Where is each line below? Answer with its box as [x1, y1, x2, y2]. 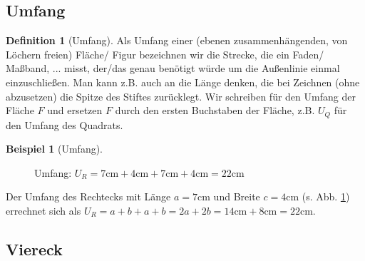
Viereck [6, 237, 63, 260]
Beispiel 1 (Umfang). [6, 141, 103, 156]
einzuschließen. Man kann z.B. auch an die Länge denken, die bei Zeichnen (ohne [6, 74, 360, 89]
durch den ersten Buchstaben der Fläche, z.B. [115, 103, 315, 118]
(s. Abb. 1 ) [302, 189, 350, 204]
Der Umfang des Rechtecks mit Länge [6, 189, 171, 204]
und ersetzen [47, 103, 103, 118]
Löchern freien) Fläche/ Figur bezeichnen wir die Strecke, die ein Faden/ [6, 46, 324, 61]
